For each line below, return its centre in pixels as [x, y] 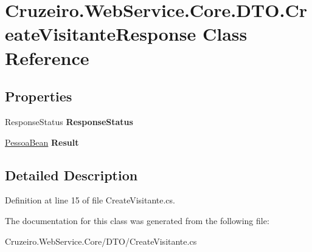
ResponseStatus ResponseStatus [69, 121]
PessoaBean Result [42, 142]
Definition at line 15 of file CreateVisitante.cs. [90, 200]
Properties [39, 96]
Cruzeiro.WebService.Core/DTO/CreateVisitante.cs [101, 241]
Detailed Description [71, 175]
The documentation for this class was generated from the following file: [137, 220]
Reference [47, 57]
